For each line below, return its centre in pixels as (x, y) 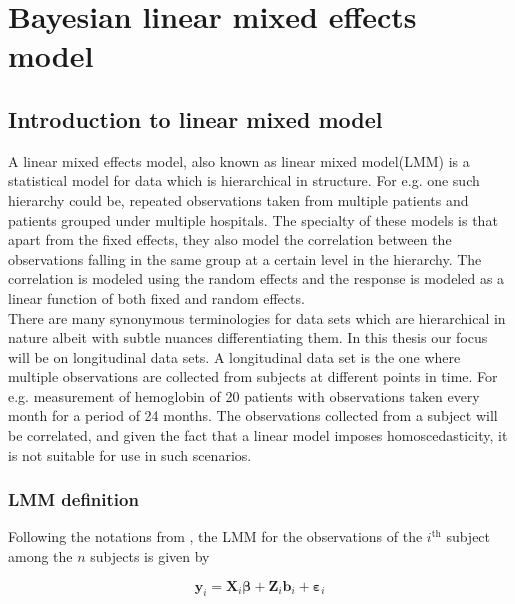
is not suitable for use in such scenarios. (130, 454)
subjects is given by (150, 556)
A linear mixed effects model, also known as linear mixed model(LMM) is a (239, 160)
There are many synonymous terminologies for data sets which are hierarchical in (257, 317)
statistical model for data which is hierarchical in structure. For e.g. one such (244, 180)
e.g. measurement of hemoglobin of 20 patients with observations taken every (244, 395)
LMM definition (73, 499)
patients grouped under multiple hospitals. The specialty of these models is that (253, 219)
